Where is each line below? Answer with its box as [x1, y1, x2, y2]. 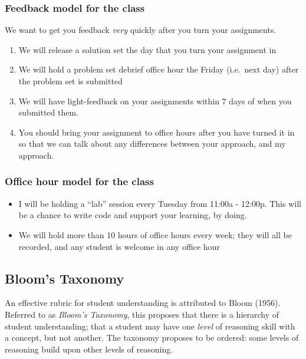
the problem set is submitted [18, 75, 123, 87]
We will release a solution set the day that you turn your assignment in [18, 43, 277, 55]
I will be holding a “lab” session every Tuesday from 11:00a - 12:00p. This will [18, 197, 301, 209]
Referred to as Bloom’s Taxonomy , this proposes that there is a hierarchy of [5, 308, 279, 320]
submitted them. [18, 106, 78, 118]
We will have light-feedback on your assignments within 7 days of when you [18, 94, 292, 107]
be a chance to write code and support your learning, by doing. [18, 209, 247, 221]
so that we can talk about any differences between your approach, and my [18, 137, 286, 150]
